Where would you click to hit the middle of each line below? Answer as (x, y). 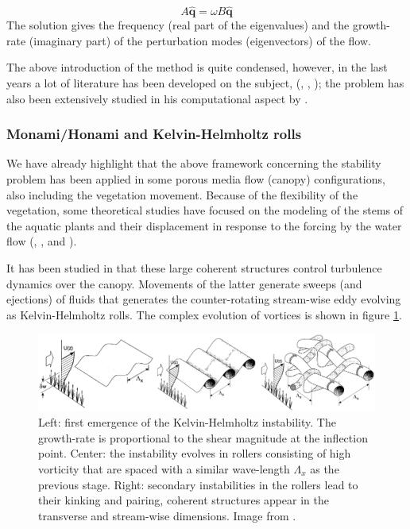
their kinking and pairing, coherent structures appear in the (184, 500)
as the (325, 469)
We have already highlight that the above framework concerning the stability (194, 163)
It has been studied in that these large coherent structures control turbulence (194, 267)
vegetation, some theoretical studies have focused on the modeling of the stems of (205, 210)
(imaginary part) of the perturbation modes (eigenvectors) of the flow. (200, 40)
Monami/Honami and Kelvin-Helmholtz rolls (154, 134)
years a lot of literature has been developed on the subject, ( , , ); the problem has (205, 83)
